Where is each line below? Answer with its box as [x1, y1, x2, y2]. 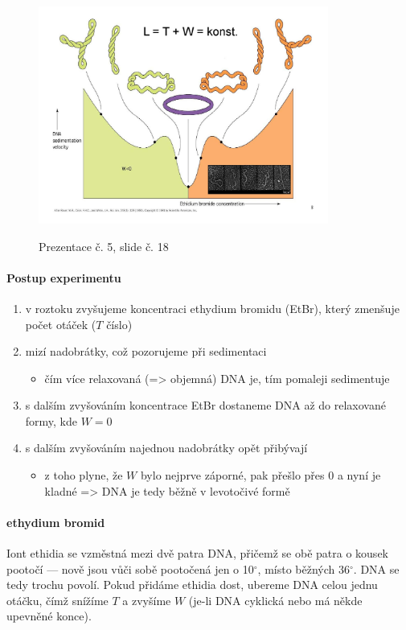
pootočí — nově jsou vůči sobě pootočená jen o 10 [6, 560, 254, 577]
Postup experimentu [6, 269, 121, 286]
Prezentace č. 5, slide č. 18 [39, 237, 169, 254]
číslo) [106, 315, 133, 332]
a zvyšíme [122, 591, 171, 608]
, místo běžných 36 [257, 560, 350, 577]
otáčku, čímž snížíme [6, 591, 109, 608]
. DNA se [353, 560, 400, 577]
